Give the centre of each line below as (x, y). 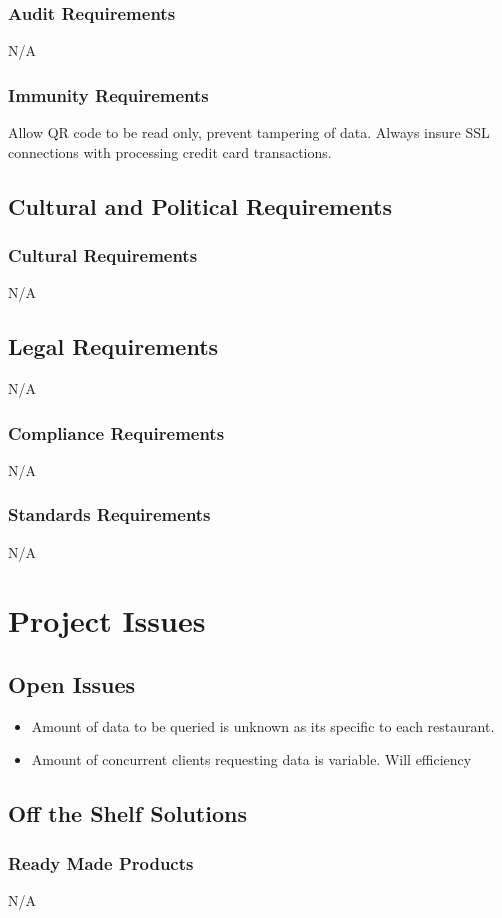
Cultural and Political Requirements (200, 205)
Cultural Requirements (103, 254)
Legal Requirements (113, 346)
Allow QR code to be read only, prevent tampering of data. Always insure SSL (249, 132)
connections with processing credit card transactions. (170, 151)
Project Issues (107, 620)
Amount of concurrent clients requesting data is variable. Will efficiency (251, 759)
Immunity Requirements (108, 94)
